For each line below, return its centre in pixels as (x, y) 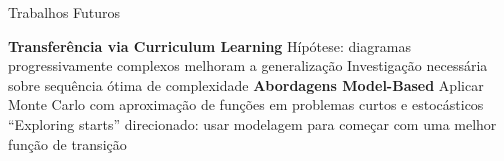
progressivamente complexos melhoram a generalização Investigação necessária (248, 65)
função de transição (67, 143)
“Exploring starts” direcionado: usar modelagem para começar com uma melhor (252, 123)
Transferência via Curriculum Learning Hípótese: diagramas (209, 45)
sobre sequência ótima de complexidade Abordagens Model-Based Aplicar (246, 84)
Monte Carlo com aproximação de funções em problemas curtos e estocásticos (246, 104)
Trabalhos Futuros (64, 12)
